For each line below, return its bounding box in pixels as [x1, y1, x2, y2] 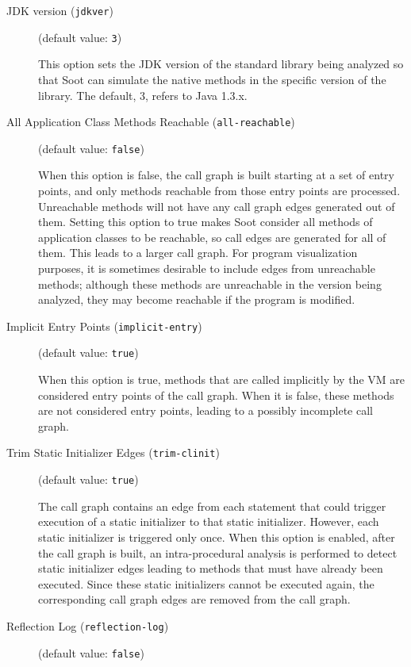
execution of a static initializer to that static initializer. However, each [38, 513, 379, 530]
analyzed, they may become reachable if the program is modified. [38, 291, 355, 308]
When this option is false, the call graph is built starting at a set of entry [38, 167, 394, 183]
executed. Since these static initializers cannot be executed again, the [38, 575, 375, 592]
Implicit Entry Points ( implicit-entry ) [6, 317, 202, 334]
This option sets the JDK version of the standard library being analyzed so [38, 56, 404, 72]
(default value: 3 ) [38, 29, 122, 45]
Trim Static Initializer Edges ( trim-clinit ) [6, 444, 220, 461]
